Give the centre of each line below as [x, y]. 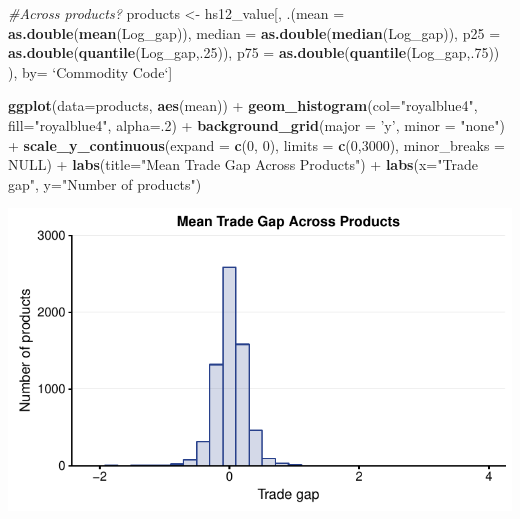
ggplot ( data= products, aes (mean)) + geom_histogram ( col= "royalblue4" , [243, 105]
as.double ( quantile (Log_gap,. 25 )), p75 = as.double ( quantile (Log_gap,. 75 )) [254, 52]
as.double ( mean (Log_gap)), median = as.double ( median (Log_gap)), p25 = [254, 32]
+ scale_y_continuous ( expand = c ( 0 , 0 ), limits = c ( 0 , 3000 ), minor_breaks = [256, 144]
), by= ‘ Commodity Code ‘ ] [90, 71]
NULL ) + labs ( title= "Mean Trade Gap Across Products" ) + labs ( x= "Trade [243, 164]
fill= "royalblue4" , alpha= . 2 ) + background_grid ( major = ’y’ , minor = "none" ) [256, 124]
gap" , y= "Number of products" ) [105, 183]
